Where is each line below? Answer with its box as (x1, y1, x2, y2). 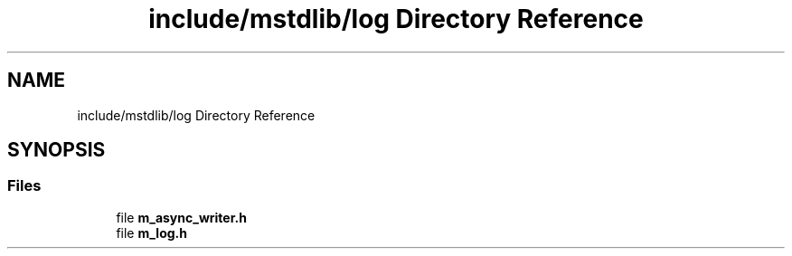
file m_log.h (116, 224, 187, 241)
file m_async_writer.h (116, 209, 247, 225)
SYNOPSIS (7, 138, 106, 162)
